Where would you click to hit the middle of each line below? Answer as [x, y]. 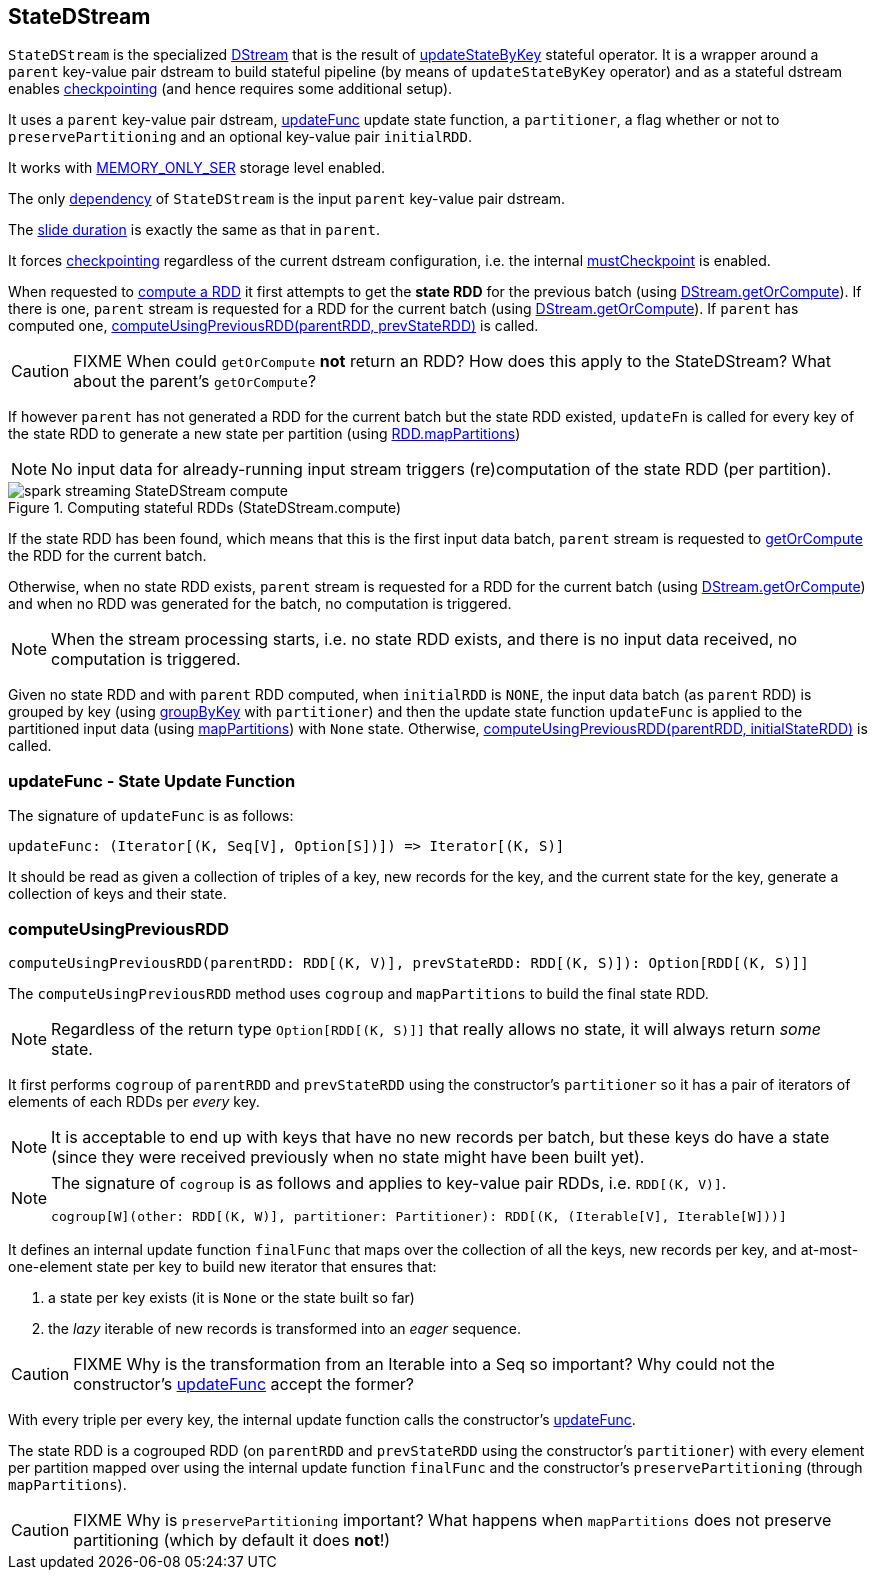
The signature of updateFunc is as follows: [151, 816]
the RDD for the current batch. [107, 556]
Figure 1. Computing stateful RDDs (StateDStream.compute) [205, 508]
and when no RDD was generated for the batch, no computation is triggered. [260, 604]
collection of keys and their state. [117, 894]
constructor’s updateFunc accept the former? [244, 1383]
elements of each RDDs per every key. [134, 1101]
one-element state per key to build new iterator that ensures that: [222, 1266]
